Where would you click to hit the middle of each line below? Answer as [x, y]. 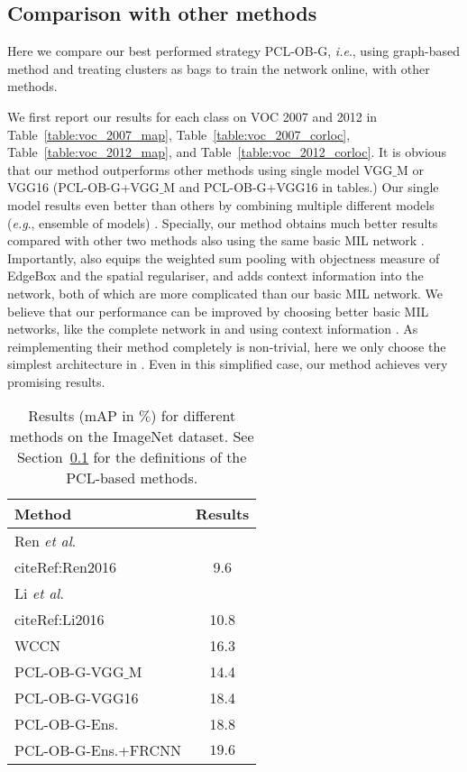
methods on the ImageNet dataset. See [132, 437]
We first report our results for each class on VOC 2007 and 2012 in [192, 116]
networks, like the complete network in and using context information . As [213, 329]
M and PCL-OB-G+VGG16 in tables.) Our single [301, 187]
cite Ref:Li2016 [60, 620]
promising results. [56, 381]
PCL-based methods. [132, 478]
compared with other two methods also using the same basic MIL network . [216, 240]
